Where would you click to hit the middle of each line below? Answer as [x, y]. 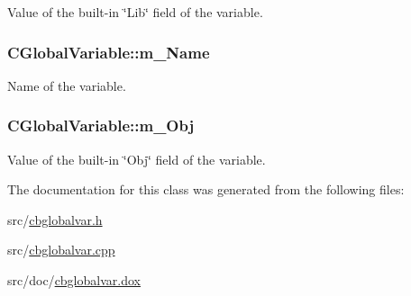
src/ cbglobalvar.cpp [61, 250]
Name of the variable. [67, 85]
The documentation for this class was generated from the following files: [206, 189]
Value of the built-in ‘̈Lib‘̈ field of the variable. [135, 12]
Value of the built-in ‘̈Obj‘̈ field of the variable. [137, 159]
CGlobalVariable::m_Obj [101, 126]
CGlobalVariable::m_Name [109, 52]
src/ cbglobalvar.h [55, 219]
